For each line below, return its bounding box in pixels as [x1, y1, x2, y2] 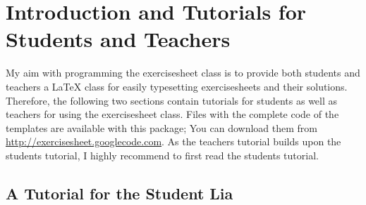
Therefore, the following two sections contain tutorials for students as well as [6, 93, 338, 107]
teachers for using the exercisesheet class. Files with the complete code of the [6, 107, 339, 121]
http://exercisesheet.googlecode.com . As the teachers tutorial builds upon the [6, 134, 341, 149]
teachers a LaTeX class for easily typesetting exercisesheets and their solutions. [6, 79, 348, 93]
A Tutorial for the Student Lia [6, 182, 233, 204]
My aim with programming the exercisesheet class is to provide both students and [6, 65, 360, 80]
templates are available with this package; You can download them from [6, 120, 317, 135]
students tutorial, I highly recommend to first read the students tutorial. [6, 147, 319, 162]
